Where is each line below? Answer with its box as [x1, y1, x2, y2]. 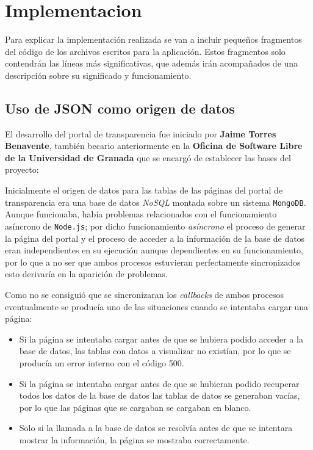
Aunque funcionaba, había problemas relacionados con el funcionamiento [5, 208, 277, 220]
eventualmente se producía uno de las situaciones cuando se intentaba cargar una [5, 300, 309, 313]
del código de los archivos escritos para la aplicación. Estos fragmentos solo [5, 45, 286, 57]
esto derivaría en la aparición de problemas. [5, 267, 168, 280]
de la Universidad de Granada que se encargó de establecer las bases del [5, 151, 291, 164]
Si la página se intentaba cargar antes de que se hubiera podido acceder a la [19, 332, 303, 345]
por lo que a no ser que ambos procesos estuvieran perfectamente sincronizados [5, 255, 301, 268]
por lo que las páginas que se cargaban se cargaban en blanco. [19, 401, 251, 413]
